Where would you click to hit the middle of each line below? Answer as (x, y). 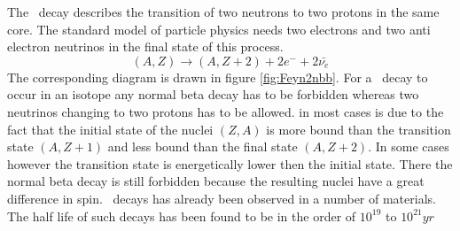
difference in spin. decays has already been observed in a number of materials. (222, 198)
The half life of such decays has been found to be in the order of (182, 216)
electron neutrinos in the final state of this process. (145, 46)
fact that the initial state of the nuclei (110, 129)
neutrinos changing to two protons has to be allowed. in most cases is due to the (226, 111)
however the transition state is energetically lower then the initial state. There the (230, 163)
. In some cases (409, 146)
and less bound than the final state (203, 146)
